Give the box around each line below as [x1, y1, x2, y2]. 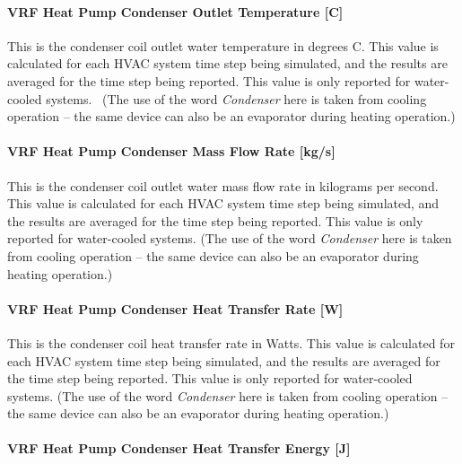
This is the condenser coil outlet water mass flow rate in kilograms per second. [7, 176, 439, 195]
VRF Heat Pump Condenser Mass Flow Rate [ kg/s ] [7, 142, 336, 161]
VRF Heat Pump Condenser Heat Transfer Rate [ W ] [7, 299, 344, 318]
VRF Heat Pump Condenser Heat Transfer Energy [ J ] [7, 439, 351, 458]
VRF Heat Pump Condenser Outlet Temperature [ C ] [7, 2, 344, 21]
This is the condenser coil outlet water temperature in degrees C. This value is [7, 36, 439, 55]
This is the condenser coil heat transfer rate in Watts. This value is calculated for [7, 333, 455, 352]
